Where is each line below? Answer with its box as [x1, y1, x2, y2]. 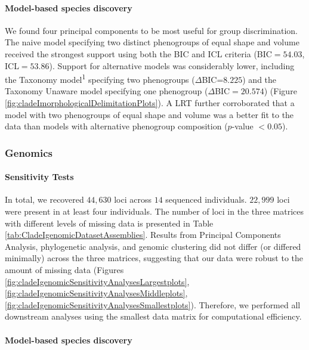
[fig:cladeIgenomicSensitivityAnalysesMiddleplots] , [5, 287, 188, 299]
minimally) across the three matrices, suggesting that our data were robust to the [5, 252, 303, 264]
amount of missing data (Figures [5, 264, 124, 275]
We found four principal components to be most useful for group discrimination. [5, 24, 298, 36]
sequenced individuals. [165, 193, 247, 206]
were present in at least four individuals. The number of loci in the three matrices [5, 205, 304, 218]
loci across [114, 193, 152, 206]
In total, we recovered [5, 193, 84, 206]
